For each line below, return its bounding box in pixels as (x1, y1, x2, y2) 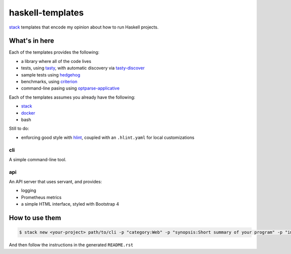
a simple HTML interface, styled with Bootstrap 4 (21, 201, 119, 207)
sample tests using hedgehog (21, 72, 81, 77)
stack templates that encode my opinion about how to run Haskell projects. (9, 24, 159, 30)
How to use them (9, 214, 62, 222)
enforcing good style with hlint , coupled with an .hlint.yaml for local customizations (21, 134, 194, 140)
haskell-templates (9, 7, 84, 18)
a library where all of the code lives (21, 58, 92, 64)
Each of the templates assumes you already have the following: (9, 94, 135, 100)
